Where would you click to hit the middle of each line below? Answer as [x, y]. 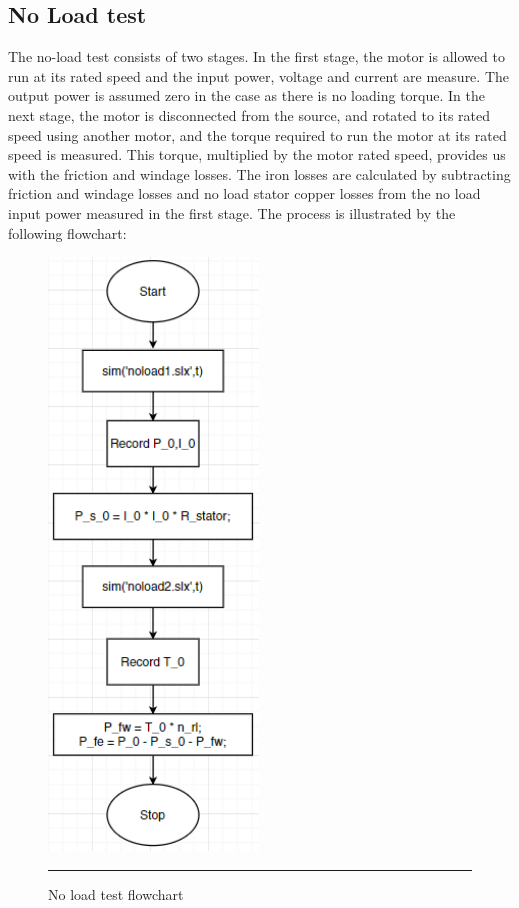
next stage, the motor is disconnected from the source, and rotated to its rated [249, 114]
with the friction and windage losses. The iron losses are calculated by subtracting [259, 173]
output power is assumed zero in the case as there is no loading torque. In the [246, 95]
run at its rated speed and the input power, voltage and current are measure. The [259, 75]
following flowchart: [67, 232]
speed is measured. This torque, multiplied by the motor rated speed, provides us [257, 154]
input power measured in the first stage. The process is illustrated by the [232, 212]
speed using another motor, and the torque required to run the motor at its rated [257, 134]
